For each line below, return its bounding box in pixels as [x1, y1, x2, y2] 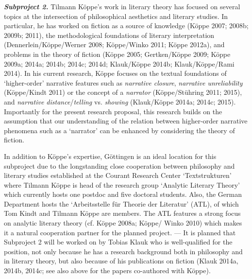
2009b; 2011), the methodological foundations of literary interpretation [4, 30, 215, 40]
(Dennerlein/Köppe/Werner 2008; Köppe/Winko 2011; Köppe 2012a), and [4, 39, 225, 50]
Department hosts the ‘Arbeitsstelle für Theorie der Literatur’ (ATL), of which [4, 198, 239, 209]
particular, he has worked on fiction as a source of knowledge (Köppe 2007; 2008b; [4, 20, 249, 31]
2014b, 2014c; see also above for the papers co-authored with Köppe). [4, 265, 211, 276]
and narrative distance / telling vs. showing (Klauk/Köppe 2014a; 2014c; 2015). [4, 96, 236, 106]
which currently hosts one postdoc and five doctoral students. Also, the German [4, 189, 242, 199]
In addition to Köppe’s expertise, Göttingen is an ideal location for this [4, 151, 217, 161]
